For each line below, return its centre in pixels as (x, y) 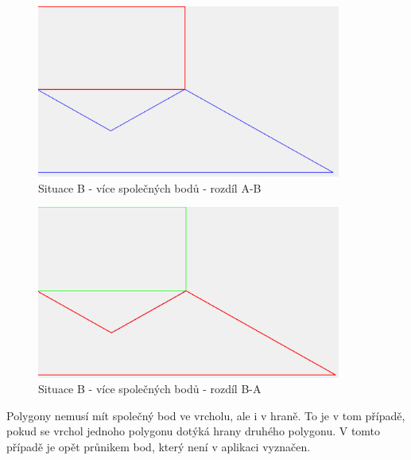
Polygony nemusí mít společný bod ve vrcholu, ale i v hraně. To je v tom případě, (206, 415)
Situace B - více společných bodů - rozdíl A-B (150, 187)
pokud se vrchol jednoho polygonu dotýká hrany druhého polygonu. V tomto (194, 431)
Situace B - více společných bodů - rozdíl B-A (150, 389)
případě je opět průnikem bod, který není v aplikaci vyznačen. (159, 447)
